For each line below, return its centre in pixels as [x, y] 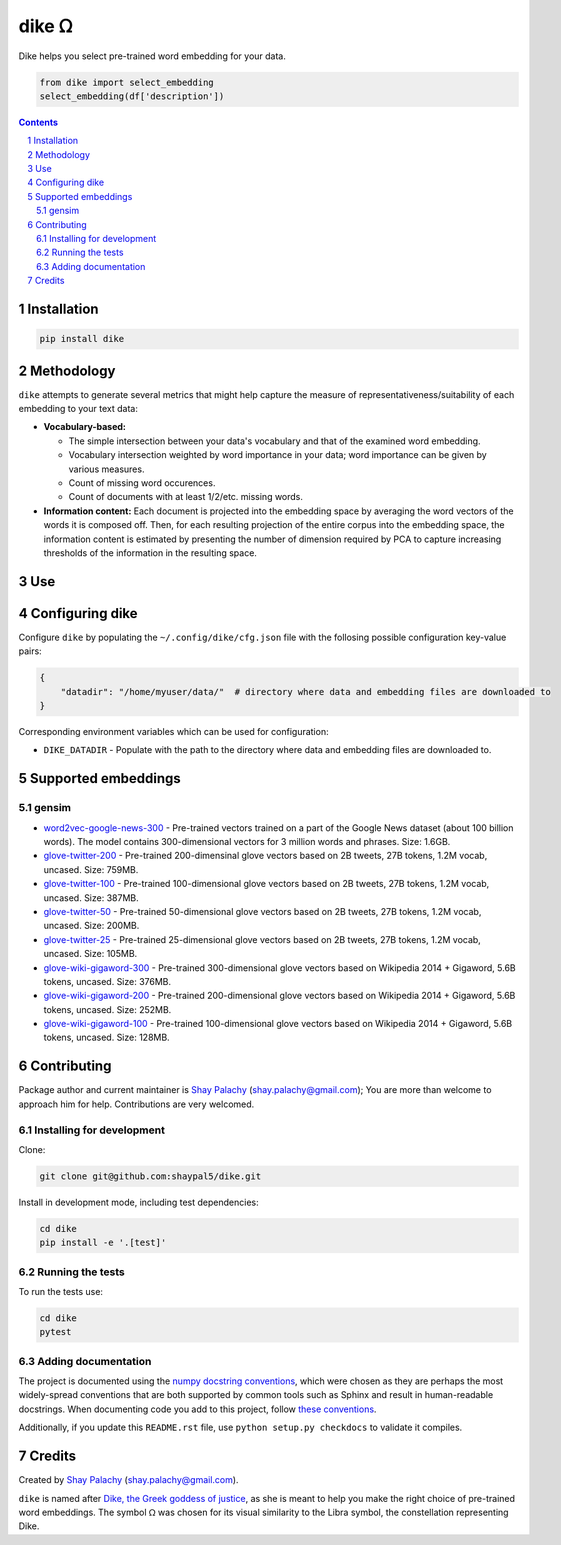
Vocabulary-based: [85, 427]
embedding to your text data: [78, 409]
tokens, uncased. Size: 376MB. [107, 981]
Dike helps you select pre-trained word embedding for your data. [152, 56]
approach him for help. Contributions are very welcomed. [136, 1104]
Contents [38, 122]
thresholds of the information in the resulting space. [150, 553]
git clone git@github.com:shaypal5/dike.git [150, 1176]
